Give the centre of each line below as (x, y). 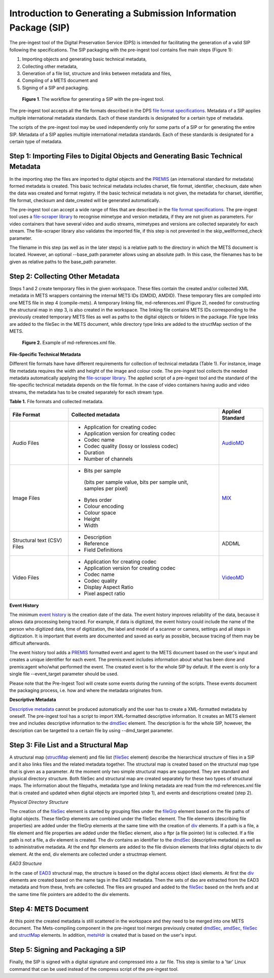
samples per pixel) (106, 488)
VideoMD (233, 577)
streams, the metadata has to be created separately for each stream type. (87, 392)
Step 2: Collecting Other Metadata (65, 276)
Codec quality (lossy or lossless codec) (131, 446)
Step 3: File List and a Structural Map (69, 745)
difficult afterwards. (30, 643)
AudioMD (233, 443)
